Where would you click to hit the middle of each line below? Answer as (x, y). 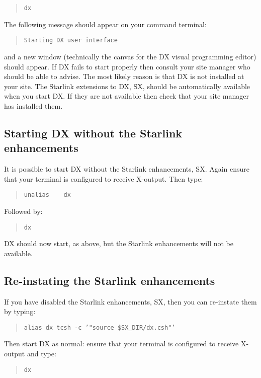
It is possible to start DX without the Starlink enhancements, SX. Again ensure (127, 169)
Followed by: (23, 211)
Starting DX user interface (71, 41)
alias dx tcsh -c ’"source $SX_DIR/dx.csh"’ (100, 327)
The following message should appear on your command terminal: (105, 24)
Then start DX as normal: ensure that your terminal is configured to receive (121, 344)
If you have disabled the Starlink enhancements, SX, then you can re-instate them (130, 301)
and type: (41, 353)
